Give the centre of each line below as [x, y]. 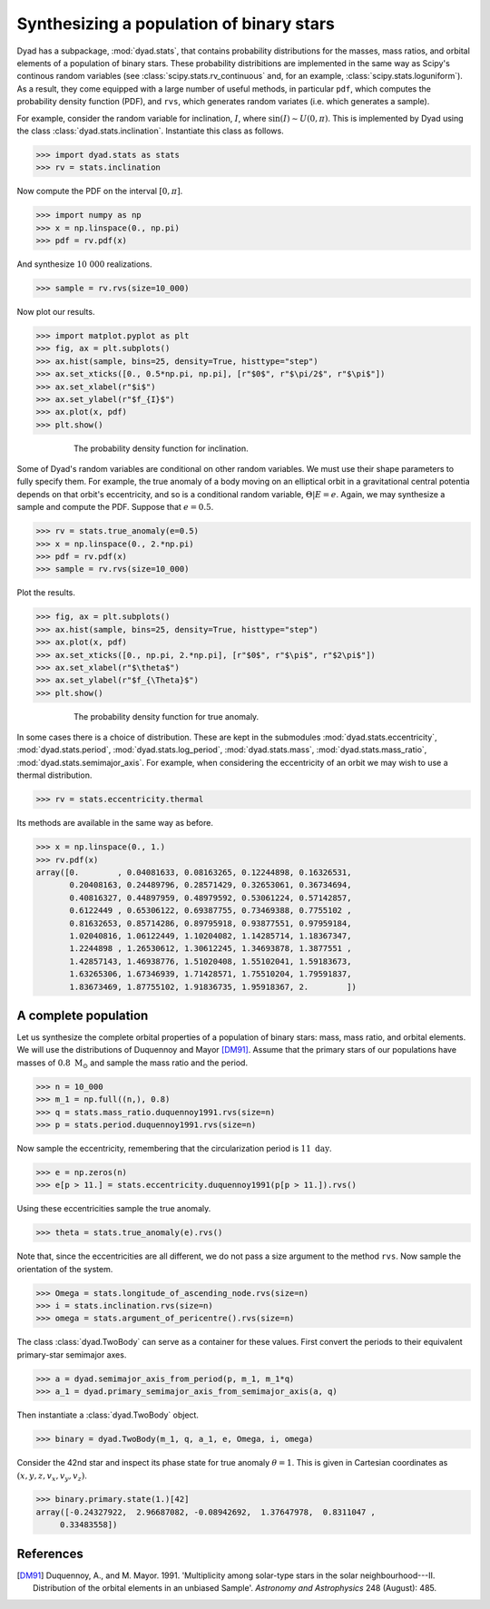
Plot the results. [46, 593]
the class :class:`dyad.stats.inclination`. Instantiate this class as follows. [151, 131]
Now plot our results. [56, 311]
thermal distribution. [54, 775]
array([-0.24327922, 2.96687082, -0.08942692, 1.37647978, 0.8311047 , [206, 1512]
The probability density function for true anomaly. [167, 716]
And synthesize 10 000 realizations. [84, 264]
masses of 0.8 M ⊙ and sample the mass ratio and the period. [132, 1064]
